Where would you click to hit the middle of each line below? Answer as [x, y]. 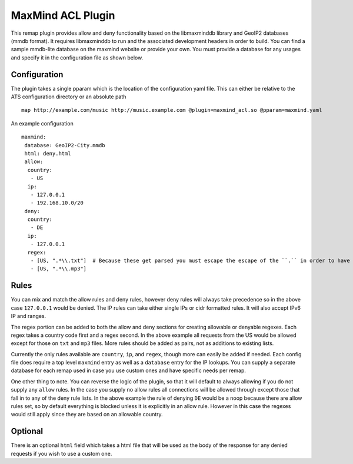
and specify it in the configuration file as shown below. [77, 57]
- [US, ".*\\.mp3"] [59, 269]
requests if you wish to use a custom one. [61, 453]
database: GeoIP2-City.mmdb [65, 145]
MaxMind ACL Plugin [63, 15]
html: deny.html [48, 153]
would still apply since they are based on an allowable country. [87, 415]
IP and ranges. [29, 316]
